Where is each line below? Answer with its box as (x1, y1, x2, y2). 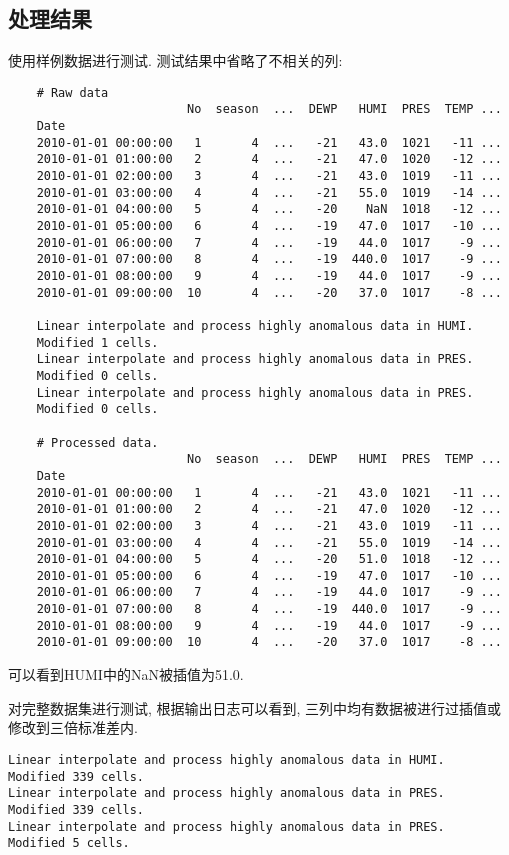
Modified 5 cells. (8, 836, 130, 851)
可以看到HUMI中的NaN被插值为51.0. (8, 664, 244, 685)
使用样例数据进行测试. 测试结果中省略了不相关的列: (8, 50, 343, 71)
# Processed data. (36, 435, 159, 450)
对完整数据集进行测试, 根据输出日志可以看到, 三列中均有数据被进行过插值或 (8, 697, 502, 718)
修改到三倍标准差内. (8, 717, 138, 738)
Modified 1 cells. (36, 335, 159, 350)
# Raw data (36, 85, 109, 100)
